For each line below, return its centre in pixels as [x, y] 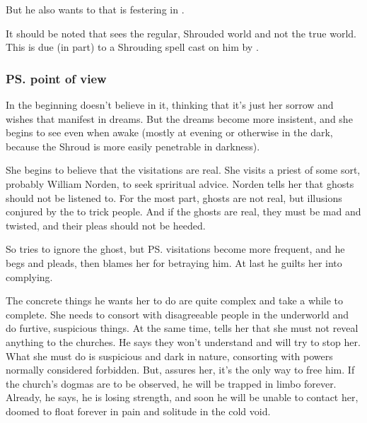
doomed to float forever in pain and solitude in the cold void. [138, 411]
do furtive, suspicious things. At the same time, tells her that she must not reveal [182, 328]
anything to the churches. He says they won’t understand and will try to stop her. [183, 341]
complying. [29, 276]
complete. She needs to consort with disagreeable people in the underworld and [177, 314]
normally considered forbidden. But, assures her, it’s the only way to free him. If [180, 370]
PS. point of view [56, 78]
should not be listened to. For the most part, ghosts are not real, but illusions [174, 197]
